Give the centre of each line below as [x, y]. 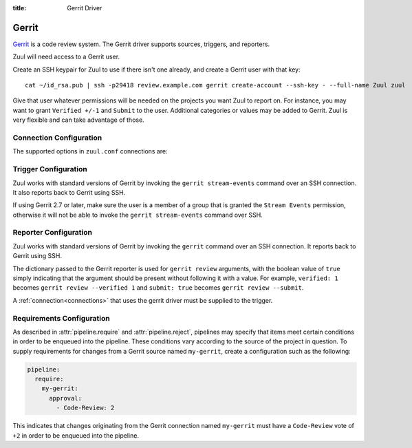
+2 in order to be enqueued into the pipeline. [76, 435]
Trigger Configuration [50, 169]
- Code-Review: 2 [85, 408]
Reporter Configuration [53, 233]
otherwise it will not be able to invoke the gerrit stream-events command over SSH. [138, 215]
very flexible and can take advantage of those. [78, 120]
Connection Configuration [57, 138]
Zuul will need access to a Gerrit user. [66, 57]
